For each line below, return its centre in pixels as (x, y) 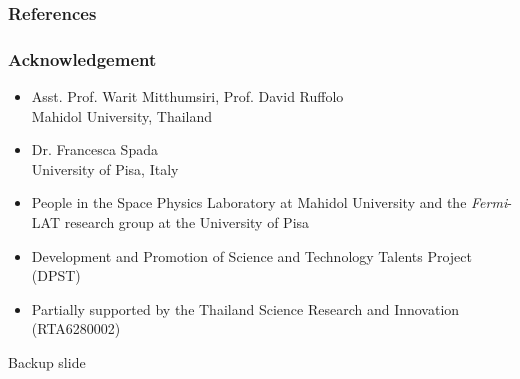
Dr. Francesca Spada (94, 149)
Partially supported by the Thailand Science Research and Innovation (245, 308)
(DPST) (56, 275)
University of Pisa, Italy (105, 168)
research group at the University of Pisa (187, 222)
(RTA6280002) (76, 328)
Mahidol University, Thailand (122, 115)
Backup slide (47, 362)
